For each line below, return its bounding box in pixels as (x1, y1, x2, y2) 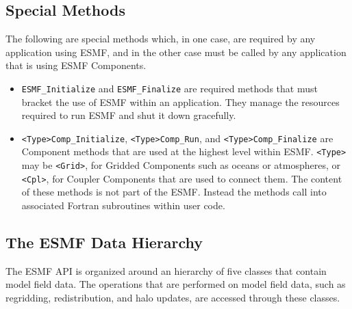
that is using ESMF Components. (5, 58, 147, 72)
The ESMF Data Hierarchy (5, 232, 203, 253)
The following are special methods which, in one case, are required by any (5, 31, 316, 46)
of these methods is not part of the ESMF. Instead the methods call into (21, 185, 327, 199)
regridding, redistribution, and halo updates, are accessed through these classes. (5, 291, 340, 305)
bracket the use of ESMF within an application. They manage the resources (21, 94, 340, 109)
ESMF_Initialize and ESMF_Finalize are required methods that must (21, 81, 318, 95)
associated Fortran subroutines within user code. (21, 198, 225, 213)
